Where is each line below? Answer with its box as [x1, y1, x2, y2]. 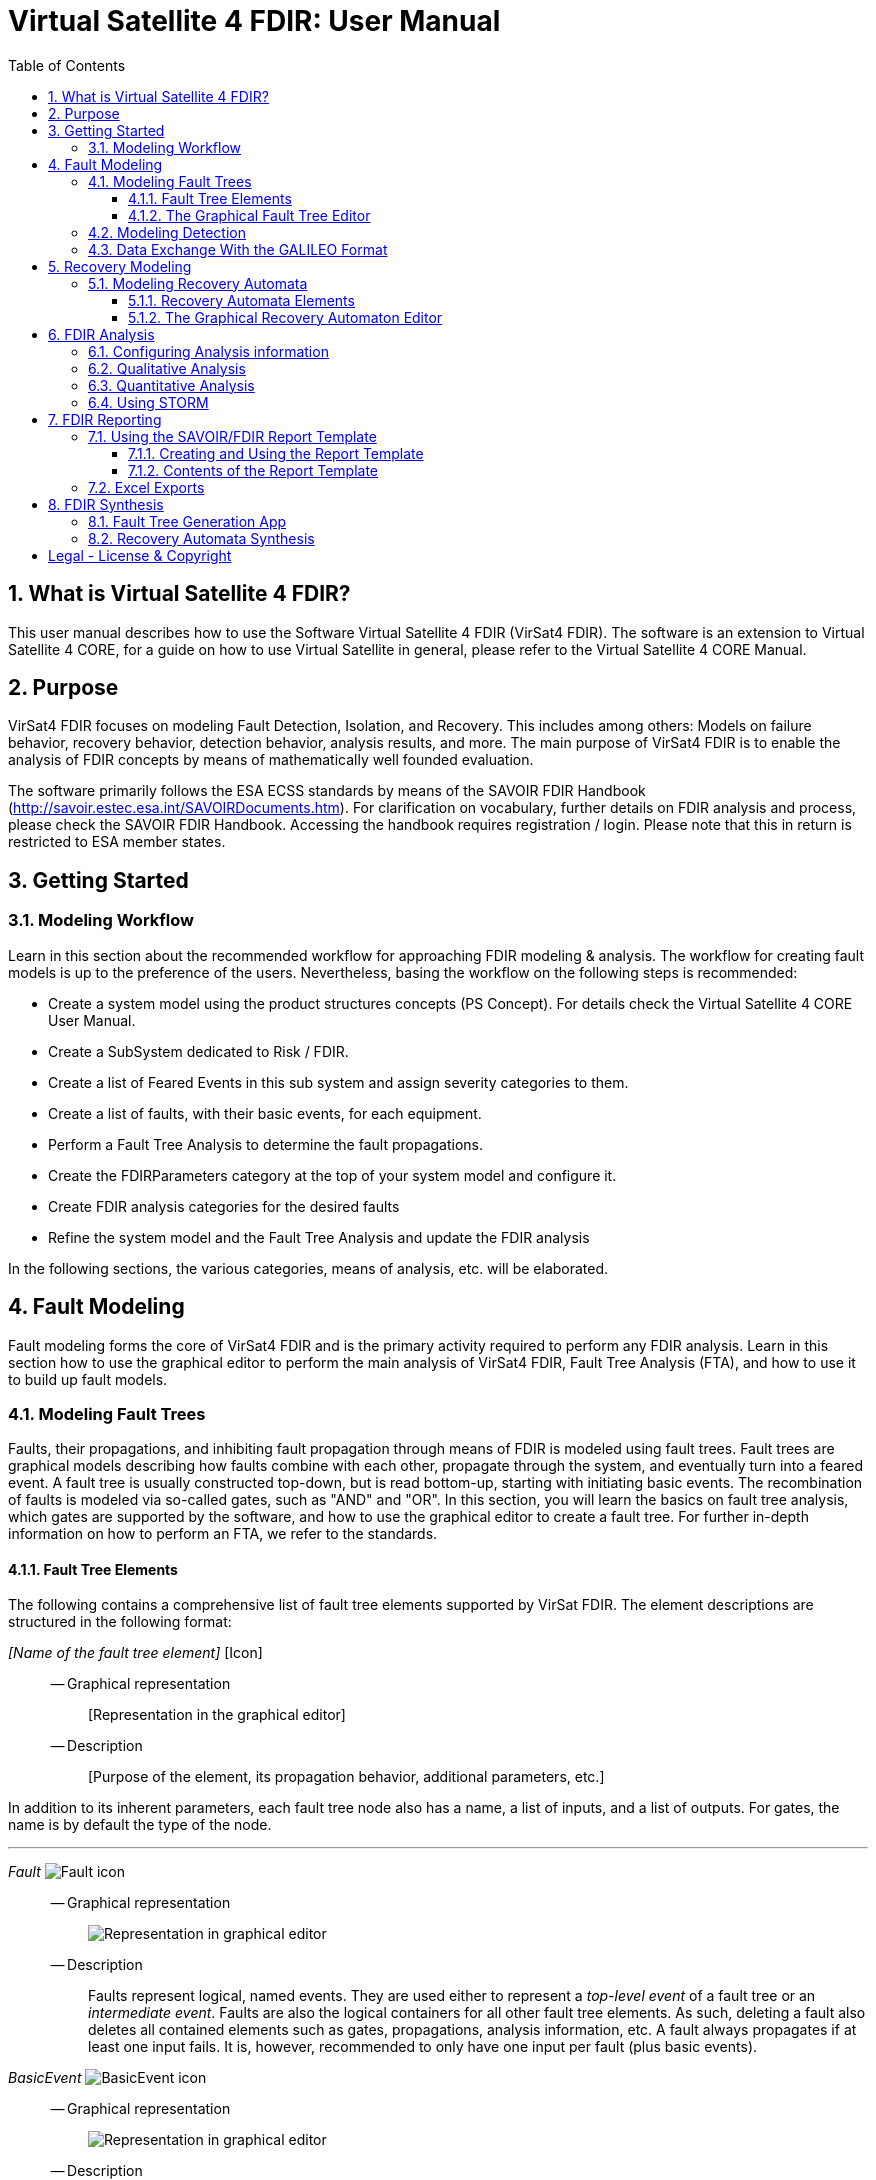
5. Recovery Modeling [48, 257, 192, 275]
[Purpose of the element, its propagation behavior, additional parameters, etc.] [88, 1768, 605, 1786]
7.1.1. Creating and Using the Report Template [128, 444, 424, 462]
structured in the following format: [8, 1613, 232, 1631]
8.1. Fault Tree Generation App [88, 512, 287, 530]
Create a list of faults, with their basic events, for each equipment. [48, 1104, 482, 1122]
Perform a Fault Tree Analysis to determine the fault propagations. [48, 1135, 484, 1153]
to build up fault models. [8, 1370, 168, 1388]
